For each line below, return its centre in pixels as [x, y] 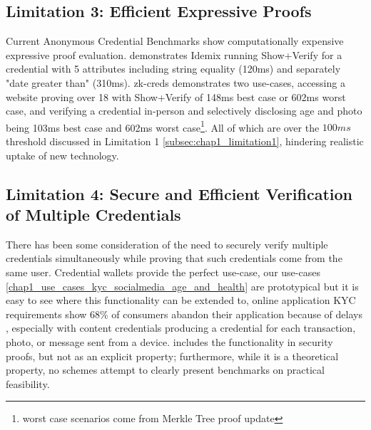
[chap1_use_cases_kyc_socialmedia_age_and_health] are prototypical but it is [182, 286]
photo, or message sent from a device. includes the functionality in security [169, 341]
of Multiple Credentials [93, 214]
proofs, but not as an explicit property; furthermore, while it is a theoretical [172, 356]
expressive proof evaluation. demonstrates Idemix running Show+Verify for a [174, 54]
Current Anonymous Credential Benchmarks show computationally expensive [175, 41]
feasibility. [28, 383]
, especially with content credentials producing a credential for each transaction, [181, 328]
